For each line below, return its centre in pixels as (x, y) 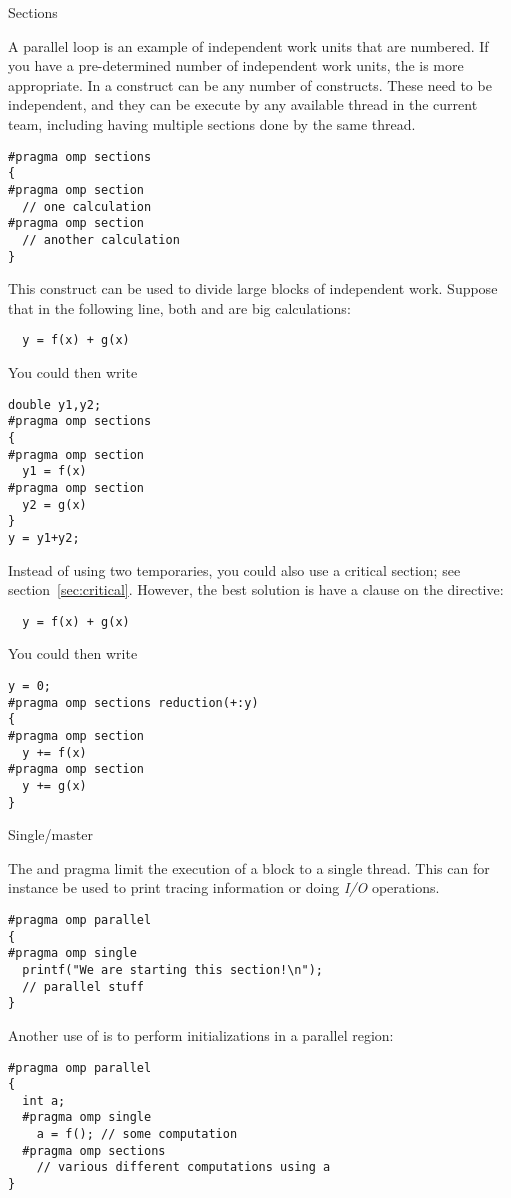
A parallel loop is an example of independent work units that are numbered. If (248, 45)
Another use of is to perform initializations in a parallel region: (201, 1034)
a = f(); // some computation (137, 1134)
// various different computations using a (183, 1167)
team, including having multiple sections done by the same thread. (212, 123)
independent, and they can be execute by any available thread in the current (243, 104)
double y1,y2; (55, 404)
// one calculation (87, 206)
